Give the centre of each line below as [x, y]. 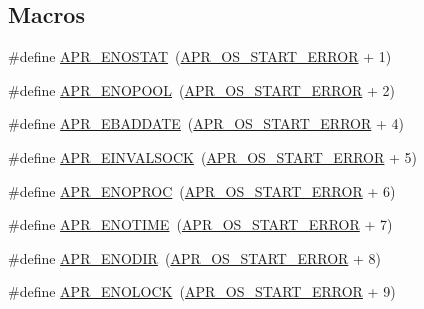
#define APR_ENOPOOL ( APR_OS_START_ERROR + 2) [202, 89]
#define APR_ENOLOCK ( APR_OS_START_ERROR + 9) [202, 291]
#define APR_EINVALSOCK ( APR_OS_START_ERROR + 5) [212, 156]
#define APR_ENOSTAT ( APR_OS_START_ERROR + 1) [200, 56]
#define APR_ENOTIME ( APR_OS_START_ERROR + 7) [200, 224]
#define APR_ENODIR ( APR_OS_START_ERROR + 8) [195, 257]
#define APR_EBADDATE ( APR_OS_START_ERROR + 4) [206, 123]
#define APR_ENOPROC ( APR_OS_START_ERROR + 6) [202, 190]
